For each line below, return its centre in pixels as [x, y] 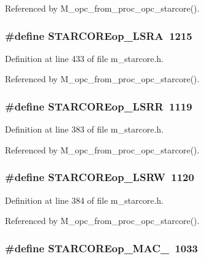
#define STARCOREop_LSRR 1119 [99, 106]
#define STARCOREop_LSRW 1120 [100, 177]
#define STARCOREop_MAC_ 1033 [102, 248]
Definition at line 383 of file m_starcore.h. [84, 129]
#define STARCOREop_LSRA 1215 [99, 35]
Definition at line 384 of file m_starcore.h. [84, 200]
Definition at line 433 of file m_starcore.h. [84, 58]
